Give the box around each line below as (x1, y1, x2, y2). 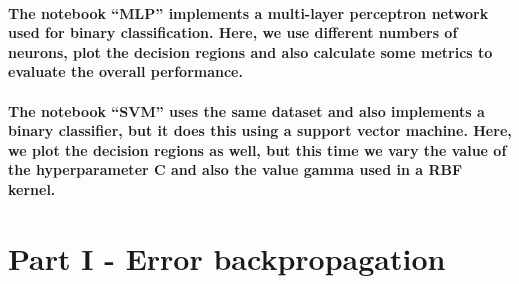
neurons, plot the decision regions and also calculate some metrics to (8, 41, 493, 62)
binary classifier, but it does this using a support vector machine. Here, (8, 120, 512, 141)
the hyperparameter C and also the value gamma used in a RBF (8, 159, 463, 180)
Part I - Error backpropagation (8, 237, 446, 278)
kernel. (8, 178, 56, 199)
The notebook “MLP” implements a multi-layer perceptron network (8, 2, 489, 23)
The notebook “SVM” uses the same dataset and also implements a (8, 100, 485, 121)
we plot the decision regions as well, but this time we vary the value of (8, 139, 507, 160)
